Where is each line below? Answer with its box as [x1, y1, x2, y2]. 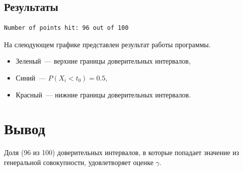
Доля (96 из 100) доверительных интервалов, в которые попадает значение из [4, 147, 239, 158]
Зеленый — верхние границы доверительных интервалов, [15, 56, 191, 66]
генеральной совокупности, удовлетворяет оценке [4, 157, 154, 167]
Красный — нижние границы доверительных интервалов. [15, 89, 191, 99]
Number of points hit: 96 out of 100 [4, 24, 129, 32]
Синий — [15, 72, 46, 83]
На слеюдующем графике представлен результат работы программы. [4, 39, 211, 49]
